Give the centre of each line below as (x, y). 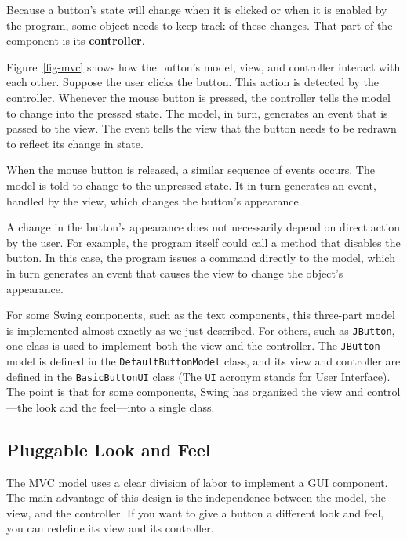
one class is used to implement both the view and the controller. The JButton (193, 345)
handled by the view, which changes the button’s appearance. (154, 200)
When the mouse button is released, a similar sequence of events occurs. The (191, 170)
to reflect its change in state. (75, 143)
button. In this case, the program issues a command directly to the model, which (201, 258)
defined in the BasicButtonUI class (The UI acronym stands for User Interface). (198, 376)
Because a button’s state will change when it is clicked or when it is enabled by (197, 9)
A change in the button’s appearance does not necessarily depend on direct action (203, 227)
